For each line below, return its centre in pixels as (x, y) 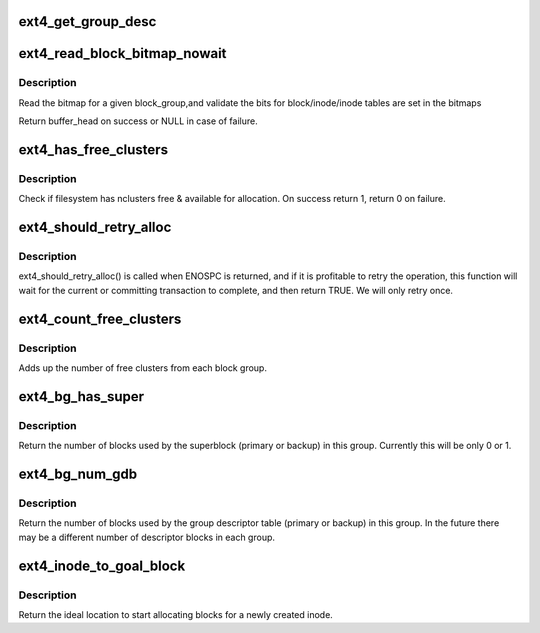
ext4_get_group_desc (87, 21)
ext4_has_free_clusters (93, 149)
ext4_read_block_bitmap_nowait (122, 53)
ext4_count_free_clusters (100, 318)
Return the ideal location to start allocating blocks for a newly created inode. (176, 614)
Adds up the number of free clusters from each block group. (142, 368)
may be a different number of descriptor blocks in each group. (146, 537)
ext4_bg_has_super (81, 396)
